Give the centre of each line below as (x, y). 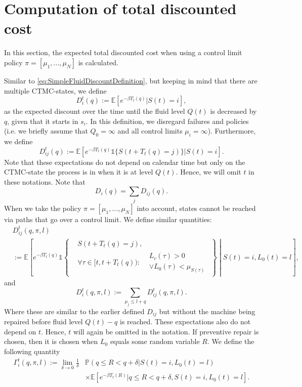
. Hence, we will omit (208, 172)
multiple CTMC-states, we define (55, 90)
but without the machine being (207, 311)
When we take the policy (43, 208)
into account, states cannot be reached (196, 208)
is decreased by (233, 111)
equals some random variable (155, 341)
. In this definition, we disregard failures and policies (167, 121)
